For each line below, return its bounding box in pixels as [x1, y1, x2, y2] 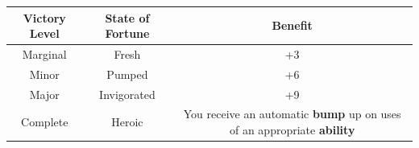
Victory [23, 9, 66, 26]
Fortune [105, 25, 150, 42]
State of [105, 9, 150, 26]
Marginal [22, 45, 67, 62]
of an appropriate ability [229, 121, 355, 138]
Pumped [106, 65, 148, 82]
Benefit [272, 17, 313, 34]
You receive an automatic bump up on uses [183, 105, 401, 122]
